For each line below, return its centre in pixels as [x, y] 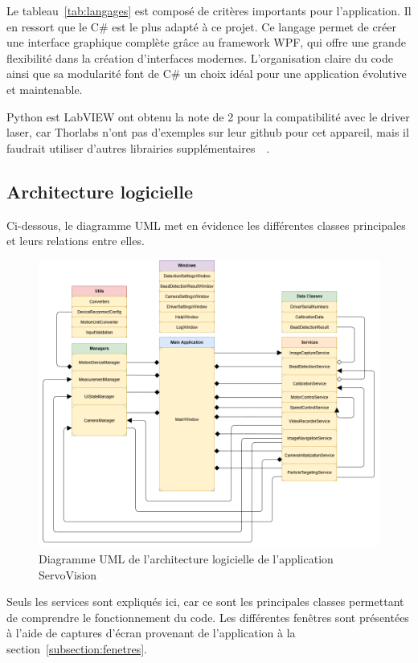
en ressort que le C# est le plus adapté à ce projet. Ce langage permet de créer [202, 26]
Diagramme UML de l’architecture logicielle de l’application [186, 558]
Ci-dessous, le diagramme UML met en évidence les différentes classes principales [206, 225]
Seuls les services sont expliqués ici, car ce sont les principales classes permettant [205, 602]
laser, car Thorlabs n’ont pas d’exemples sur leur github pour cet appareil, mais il [208, 132]
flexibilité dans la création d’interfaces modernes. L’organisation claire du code [200, 57]
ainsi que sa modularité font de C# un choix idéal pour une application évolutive [207, 74]
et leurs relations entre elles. [76, 241]
